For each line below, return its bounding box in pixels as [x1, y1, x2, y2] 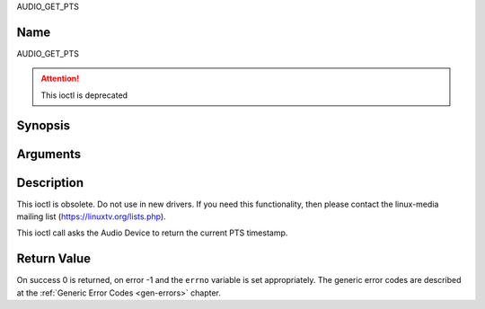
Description [16, 175, 84, 190]
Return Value [16, 252, 92, 267]
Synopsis [16, 118, 71, 133]
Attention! [40, 73, 80, 84]
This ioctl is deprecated [40, 90, 128, 101]
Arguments [16, 146, 82, 162]
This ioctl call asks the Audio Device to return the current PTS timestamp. [16, 227, 288, 238]
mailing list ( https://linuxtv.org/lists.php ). [16, 211, 166, 222]
